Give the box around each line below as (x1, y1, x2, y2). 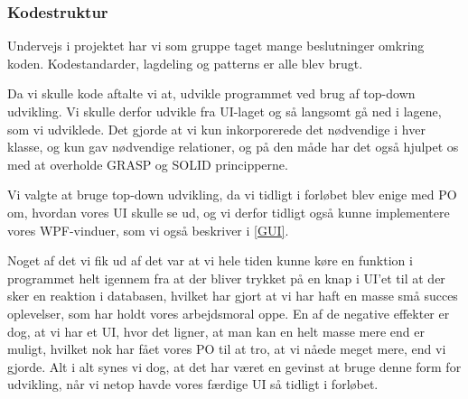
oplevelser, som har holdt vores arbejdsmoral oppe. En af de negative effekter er (7, 303, 450, 322)
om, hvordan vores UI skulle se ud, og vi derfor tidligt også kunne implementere (7, 202, 450, 221)
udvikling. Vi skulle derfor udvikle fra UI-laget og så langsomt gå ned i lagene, (7, 102, 442, 120)
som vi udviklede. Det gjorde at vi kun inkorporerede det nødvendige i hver (7, 119, 426, 138)
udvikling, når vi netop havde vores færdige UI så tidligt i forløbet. (7, 375, 379, 394)
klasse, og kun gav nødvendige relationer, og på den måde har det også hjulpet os (7, 137, 459, 156)
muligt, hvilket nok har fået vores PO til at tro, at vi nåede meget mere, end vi (7, 339, 446, 358)
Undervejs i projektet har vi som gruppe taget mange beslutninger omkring (7, 36, 425, 55)
